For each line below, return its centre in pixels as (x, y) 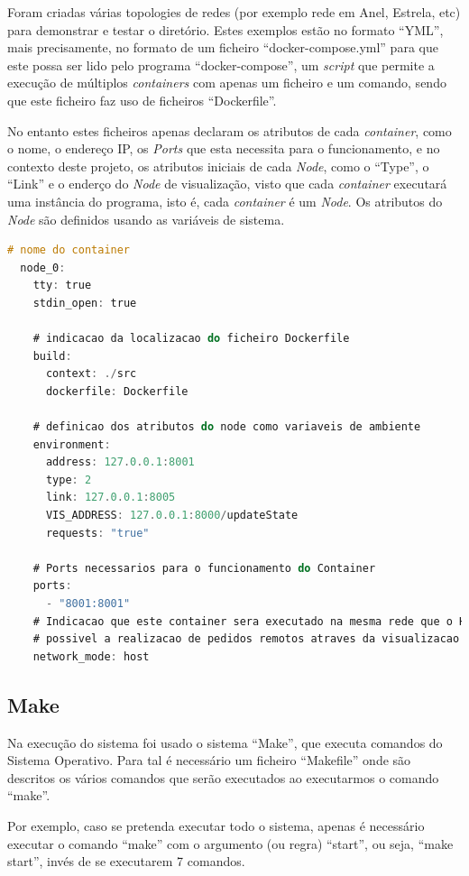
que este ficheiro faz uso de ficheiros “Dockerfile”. (142, 100)
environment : (72, 444)
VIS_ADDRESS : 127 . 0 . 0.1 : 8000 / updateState (172, 516)
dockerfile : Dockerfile (117, 391)
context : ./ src (91, 374)
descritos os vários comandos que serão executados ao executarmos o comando (223, 777)
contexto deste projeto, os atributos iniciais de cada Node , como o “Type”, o (218, 166)
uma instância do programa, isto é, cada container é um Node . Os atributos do (225, 201)
